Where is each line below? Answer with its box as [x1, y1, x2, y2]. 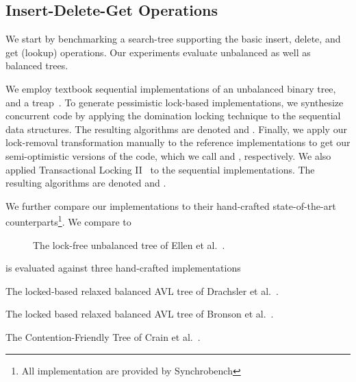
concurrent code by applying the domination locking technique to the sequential [5, 108, 341, 123]
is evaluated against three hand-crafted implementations [5, 261, 241, 275]
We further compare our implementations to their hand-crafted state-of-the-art [5, 198, 336, 213]
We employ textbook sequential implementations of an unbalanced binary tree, [5, 81, 336, 95]
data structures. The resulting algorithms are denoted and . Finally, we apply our [5, 121, 347, 136]
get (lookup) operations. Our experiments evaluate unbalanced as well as [5, 45, 311, 59]
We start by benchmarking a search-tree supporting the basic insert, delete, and [5, 32, 341, 46]
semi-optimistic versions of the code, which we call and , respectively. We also [5, 148, 331, 163]
